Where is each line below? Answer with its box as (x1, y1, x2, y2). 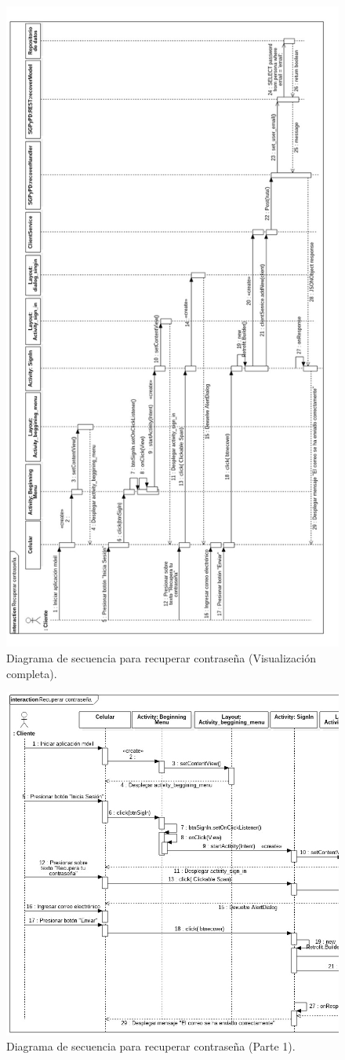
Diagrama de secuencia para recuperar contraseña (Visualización (6, 649, 316, 666)
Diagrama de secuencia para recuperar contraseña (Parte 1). (6, 1038, 296, 1054)
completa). (6, 665, 57, 681)
